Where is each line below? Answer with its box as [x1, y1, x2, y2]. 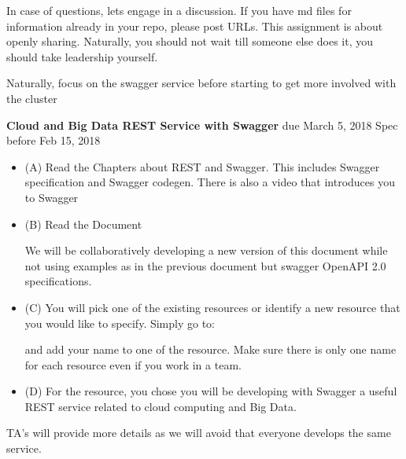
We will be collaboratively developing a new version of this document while [24, 242, 388, 259]
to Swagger [24, 189, 79, 205]
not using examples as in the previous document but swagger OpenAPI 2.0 [24, 257, 386, 274]
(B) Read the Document [24, 215, 142, 232]
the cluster [6, 90, 57, 106]
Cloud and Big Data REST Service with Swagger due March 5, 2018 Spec [6, 116, 398, 133]
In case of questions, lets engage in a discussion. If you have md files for [6, 2, 352, 18]
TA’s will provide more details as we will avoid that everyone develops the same [6, 424, 391, 441]
